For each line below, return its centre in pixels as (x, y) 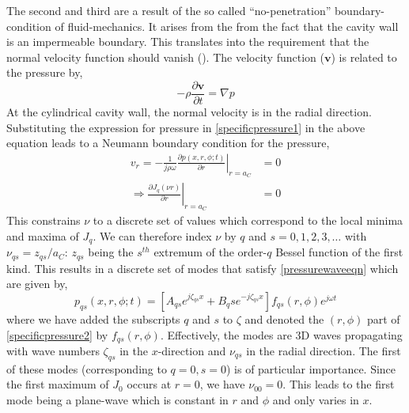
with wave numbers (53, 351)
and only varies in (316, 400)
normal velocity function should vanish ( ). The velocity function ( (165, 57)
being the (111, 252)
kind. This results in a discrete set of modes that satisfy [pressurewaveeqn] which (203, 268)
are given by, (37, 284)
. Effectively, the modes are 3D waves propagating (281, 334)
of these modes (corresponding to (87, 368)
